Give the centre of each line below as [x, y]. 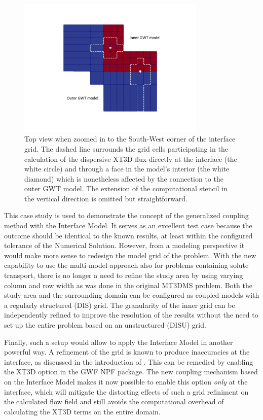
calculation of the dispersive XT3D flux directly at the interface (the [131, 159]
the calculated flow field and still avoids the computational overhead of [114, 401]
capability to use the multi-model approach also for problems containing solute [126, 265]
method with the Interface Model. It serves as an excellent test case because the [128, 225]
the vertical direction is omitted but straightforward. [106, 198]
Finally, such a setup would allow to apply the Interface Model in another [119, 342]
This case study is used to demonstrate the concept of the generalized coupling [126, 215]
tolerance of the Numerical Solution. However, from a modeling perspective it [124, 245]
